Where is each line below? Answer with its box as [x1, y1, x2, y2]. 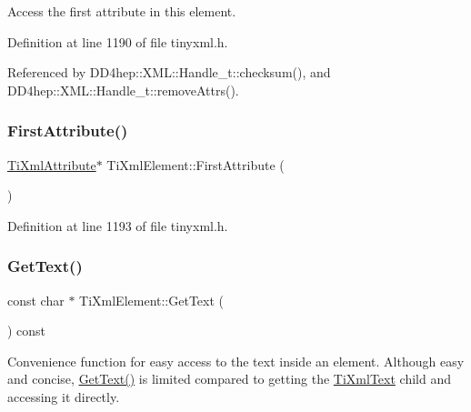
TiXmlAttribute [7, 155, 96, 174]
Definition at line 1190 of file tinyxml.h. [7, 32, 228, 51]
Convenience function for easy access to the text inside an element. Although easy [7, 351, 465, 370]
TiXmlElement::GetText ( [79, 290, 225, 309]
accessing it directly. [7, 387, 120, 406]
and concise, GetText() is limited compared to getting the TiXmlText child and [7, 369, 451, 388]
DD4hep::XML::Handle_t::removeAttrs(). [7, 80, 239, 99]
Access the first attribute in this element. [7, 2, 236, 20]
